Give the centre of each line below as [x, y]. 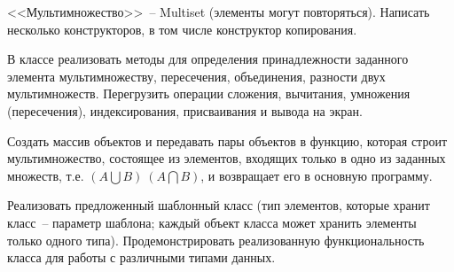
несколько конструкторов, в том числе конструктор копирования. [182, 29]
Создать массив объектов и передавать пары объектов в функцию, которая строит [227, 140]
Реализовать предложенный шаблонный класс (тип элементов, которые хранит [219, 205]
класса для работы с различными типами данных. [141, 257]
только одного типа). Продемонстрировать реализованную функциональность [216, 240]
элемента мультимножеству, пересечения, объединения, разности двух [196, 76]
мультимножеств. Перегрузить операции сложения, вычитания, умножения [209, 93]
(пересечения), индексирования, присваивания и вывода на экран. [185, 110]
